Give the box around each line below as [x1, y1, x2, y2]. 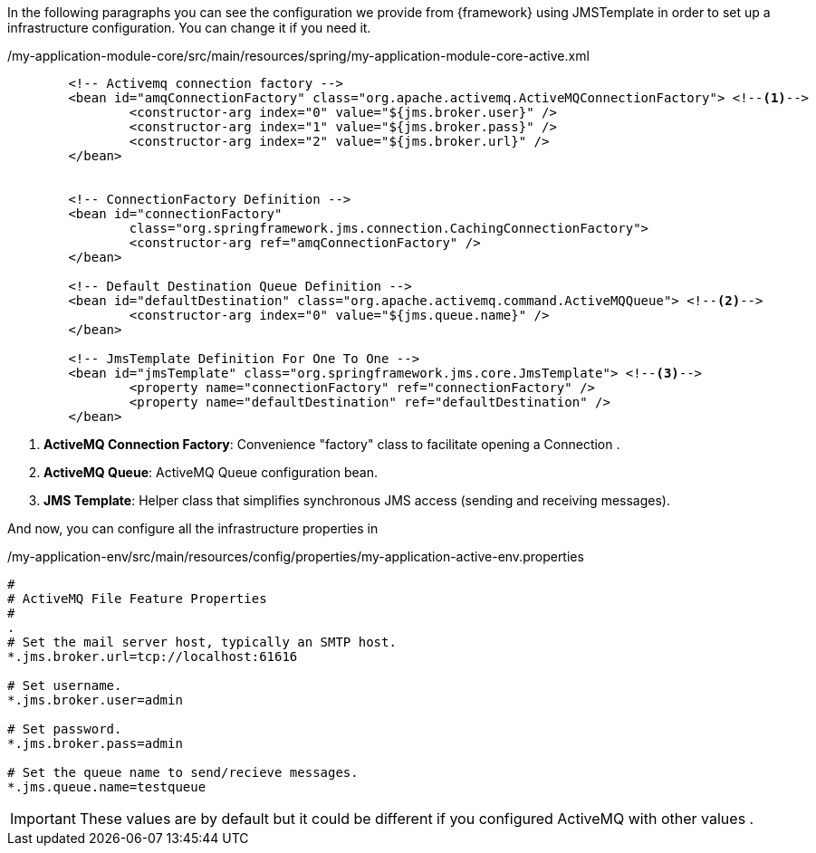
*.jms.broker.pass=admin [7, 736, 183, 751]
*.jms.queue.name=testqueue [7, 780, 206, 794]
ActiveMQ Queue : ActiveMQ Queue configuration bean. [43, 465, 379, 480]
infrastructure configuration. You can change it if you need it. [7, 20, 371, 35]
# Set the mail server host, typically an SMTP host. [7, 635, 397, 649]
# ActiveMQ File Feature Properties [7, 591, 267, 606]
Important [10, 810, 76, 828]
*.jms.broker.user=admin [7, 693, 183, 707]
